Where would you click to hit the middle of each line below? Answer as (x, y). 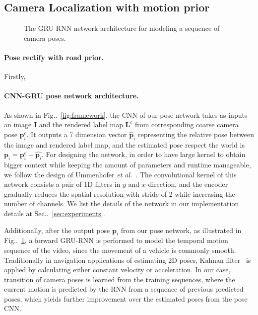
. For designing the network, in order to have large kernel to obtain (144, 154)
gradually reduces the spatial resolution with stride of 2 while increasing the (120, 194)
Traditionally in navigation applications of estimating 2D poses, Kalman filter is (128, 260)
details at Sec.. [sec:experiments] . (55, 213)
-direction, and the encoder (187, 184)
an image (18, 124)
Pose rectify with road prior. (54, 57)
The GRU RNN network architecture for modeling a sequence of (122, 28)
